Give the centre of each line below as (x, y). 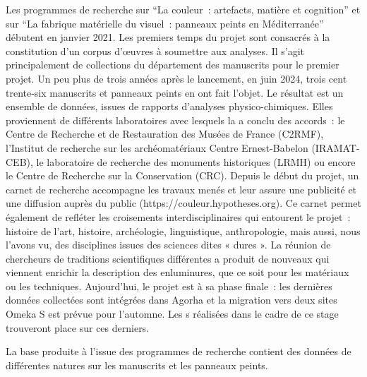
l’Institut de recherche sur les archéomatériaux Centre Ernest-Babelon (157, 147)
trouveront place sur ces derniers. (78, 327)
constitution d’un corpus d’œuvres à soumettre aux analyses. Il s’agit (155, 50)
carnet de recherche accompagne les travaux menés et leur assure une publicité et (181, 189)
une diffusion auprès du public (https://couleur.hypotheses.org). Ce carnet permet (183, 203)
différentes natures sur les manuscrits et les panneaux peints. (137, 365)
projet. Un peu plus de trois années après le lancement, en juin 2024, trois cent (176, 78)
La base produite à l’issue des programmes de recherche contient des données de (179, 351)
